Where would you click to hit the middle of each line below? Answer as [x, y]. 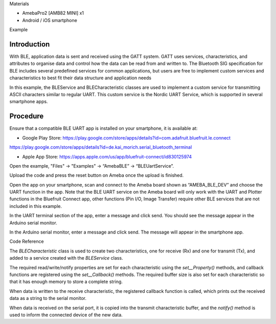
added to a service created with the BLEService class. [66, 258]
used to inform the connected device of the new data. [66, 315]
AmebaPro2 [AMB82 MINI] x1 [53, 13]
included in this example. [36, 206]
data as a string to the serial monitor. [48, 298]
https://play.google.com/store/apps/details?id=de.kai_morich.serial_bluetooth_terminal [101, 147]
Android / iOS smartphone [50, 20]
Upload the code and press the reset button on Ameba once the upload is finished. [97, 175]
